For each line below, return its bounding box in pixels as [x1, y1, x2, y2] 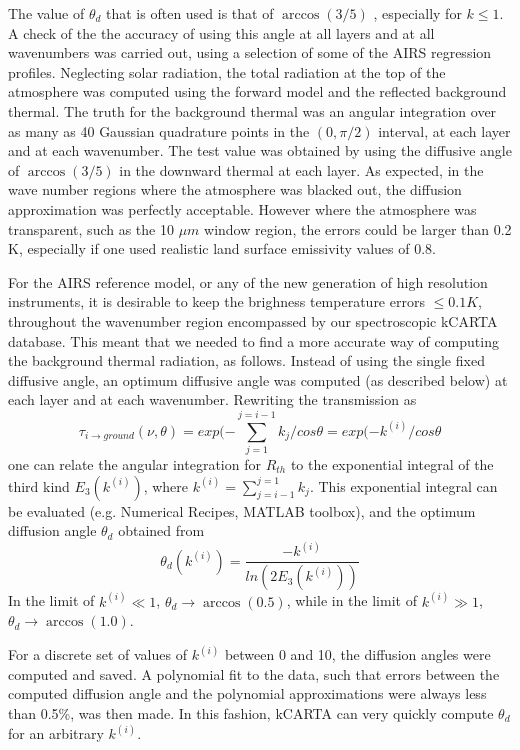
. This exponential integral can [309, 475, 498, 496]
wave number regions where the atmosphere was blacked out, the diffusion [8, 179, 462, 200]
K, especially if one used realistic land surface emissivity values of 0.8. [8, 238, 436, 259]
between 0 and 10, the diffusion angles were [224, 644, 491, 665]
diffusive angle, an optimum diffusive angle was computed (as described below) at [8, 369, 508, 390]
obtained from [118, 520, 205, 541]
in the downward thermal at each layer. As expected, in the [119, 159, 484, 180]
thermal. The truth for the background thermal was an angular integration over [8, 100, 497, 121]
